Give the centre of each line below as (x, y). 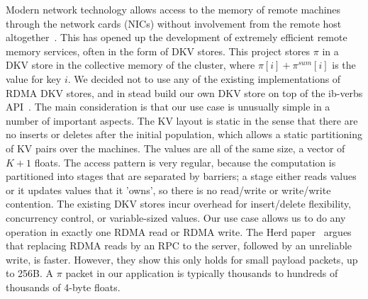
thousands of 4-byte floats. (63, 287)
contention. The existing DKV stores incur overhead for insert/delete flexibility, (179, 204)
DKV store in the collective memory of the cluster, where (130, 65)
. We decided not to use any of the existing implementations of (204, 78)
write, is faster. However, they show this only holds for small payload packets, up (182, 259)
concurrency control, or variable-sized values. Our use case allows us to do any (176, 217)
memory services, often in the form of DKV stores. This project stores (158, 51)
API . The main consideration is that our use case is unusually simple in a (168, 107)
